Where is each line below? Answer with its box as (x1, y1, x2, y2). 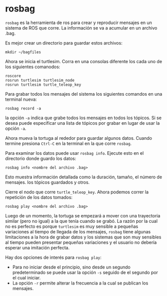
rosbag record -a (5, 106, 41, 111)
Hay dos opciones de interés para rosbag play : (5, 254, 102, 260)
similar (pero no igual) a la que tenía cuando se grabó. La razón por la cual (5, 218, 158, 224)
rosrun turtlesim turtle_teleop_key (5, 82, 81, 87)
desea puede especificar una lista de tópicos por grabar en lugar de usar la (5, 120, 160, 126)
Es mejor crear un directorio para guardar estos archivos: (5, 40, 123, 46)
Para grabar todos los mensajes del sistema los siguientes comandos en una (5, 91, 163, 97)
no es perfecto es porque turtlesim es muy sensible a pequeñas (5, 223, 139, 229)
